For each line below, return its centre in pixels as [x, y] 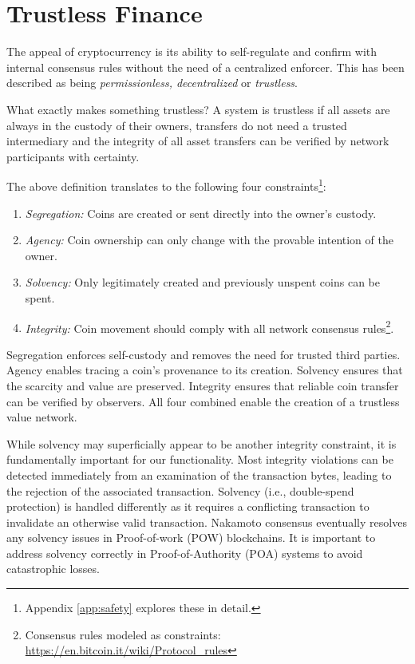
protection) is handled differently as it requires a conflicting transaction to [188, 506]
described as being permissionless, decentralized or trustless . [152, 83]
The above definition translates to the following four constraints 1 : [166, 185]
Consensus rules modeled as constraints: [123, 634]
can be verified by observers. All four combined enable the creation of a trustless [203, 401]
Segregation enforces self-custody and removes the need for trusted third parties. [204, 354]
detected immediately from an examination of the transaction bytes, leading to [199, 474]
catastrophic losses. [53, 569]
